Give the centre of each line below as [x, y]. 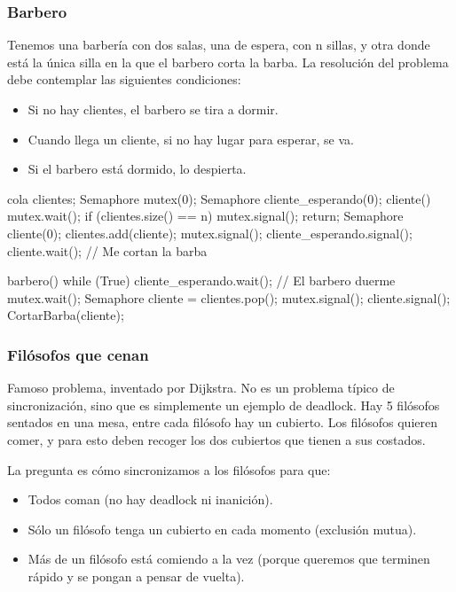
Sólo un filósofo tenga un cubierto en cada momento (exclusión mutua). [222, 529]
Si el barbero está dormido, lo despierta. [137, 169]
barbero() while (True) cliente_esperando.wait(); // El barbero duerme [201, 280]
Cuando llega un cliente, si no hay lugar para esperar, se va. [191, 139]
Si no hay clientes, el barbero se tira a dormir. [153, 109]
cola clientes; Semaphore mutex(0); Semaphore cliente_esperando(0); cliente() [219, 198]
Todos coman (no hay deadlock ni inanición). [150, 499]
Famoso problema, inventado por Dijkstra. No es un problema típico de [201, 388]
